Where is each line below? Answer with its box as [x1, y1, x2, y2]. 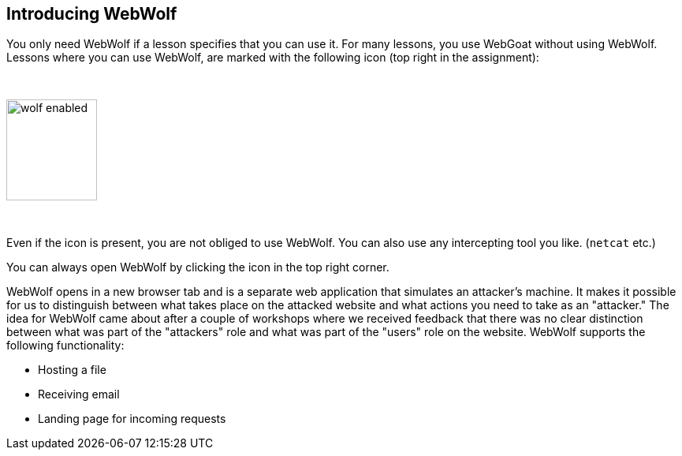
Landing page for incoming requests [38, 412, 226, 426]
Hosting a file [38, 363, 106, 377]
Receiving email [38, 387, 120, 402]
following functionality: [6, 338, 125, 353]
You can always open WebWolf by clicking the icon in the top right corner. [6, 260, 389, 275]
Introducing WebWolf [6, 4, 177, 24]
